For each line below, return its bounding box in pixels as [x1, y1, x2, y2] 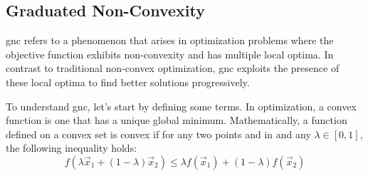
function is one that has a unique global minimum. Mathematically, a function [6, 113, 347, 128]
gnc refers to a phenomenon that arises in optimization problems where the [6, 33, 334, 48]
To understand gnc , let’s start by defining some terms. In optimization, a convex [6, 98, 357, 113]
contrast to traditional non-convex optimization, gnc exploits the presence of [6, 61, 340, 76]
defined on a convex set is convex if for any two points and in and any [6, 126, 311, 141]
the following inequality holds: [6, 140, 137, 155]
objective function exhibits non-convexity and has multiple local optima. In [6, 46, 334, 61]
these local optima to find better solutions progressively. [6, 74, 250, 89]
